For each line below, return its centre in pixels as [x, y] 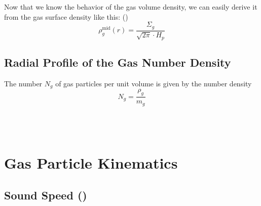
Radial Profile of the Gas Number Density [118, 62]
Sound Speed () [46, 195]
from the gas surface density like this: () [66, 16]
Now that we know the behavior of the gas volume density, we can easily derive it [131, 7]
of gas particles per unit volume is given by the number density [154, 83]
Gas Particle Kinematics [91, 163]
